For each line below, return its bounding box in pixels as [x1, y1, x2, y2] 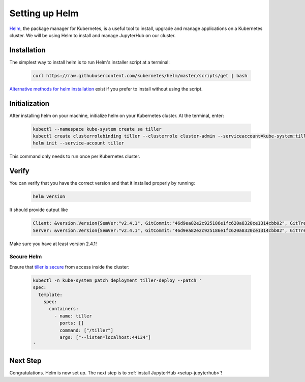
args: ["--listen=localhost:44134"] [59, 334, 151, 340]
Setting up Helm [9, 8, 79, 19]
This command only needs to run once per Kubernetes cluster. [9, 153, 141, 160]
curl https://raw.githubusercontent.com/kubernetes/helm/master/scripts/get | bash [33, 73, 248, 78]
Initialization [9, 99, 50, 108]
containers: [49, 306, 79, 312]
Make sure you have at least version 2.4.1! [9, 241, 97, 247]
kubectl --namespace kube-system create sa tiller [33, 126, 162, 132]
